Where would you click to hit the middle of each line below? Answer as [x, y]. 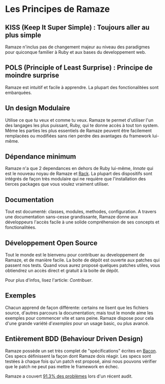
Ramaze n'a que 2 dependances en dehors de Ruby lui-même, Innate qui [79, 169]
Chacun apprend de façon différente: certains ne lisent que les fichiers [77, 307]
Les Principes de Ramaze [57, 9]
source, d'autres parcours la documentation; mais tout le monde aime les [79, 313]
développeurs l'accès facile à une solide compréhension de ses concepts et [82, 222]
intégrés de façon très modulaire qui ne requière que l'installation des [76, 179]
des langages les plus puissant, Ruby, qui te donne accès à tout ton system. [82, 125]
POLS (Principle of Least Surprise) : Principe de [79, 68]
